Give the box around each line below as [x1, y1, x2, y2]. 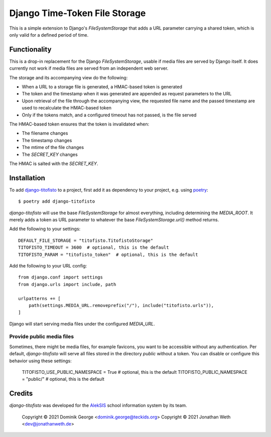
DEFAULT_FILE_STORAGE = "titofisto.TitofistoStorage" [18, 237, 153, 243]
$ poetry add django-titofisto [18, 199, 95, 204]
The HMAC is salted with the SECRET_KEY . [9, 161, 98, 167]
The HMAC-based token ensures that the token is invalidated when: [9, 121, 150, 127]
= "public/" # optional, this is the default [22, 376, 105, 382]
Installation [9, 174, 45, 182]
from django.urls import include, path [18, 281, 116, 287]
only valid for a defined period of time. [9, 32, 89, 38]
